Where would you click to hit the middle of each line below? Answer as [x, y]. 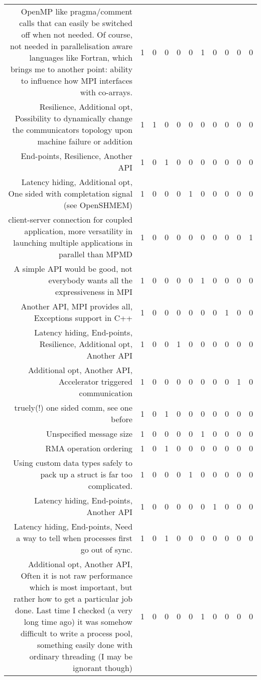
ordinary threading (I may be [81, 656]
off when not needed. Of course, [77, 34]
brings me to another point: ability [71, 69]
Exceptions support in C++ [83, 318]
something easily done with [85, 645]
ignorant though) [103, 668]
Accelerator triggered [96, 381]
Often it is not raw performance [77, 575]
